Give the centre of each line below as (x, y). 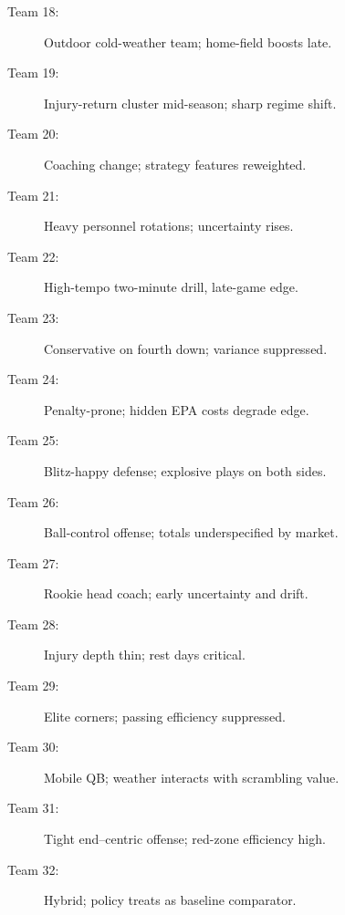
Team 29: (33, 686)
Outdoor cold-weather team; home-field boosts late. (188, 42)
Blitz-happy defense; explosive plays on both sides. (185, 470)
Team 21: (33, 195)
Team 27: (33, 562)
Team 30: (33, 747)
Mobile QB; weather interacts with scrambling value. (192, 777)
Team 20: (33, 134)
